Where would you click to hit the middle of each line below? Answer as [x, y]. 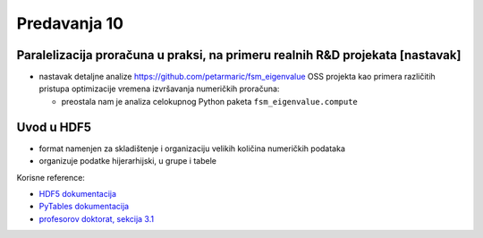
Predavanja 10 [70, 23]
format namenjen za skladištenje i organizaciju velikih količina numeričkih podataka [192, 149]
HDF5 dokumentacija [77, 193]
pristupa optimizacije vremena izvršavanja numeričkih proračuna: [159, 89]
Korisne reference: [51, 177]
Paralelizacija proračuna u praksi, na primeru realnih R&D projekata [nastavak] [239, 55]
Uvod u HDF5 [54, 127]
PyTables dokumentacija [84, 207]
